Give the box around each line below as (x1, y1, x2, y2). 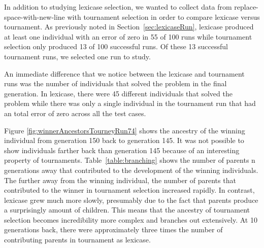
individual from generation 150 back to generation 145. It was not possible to (4, 135, 244, 146)
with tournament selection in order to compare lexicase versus (67, 11, 260, 22)
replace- (234, 2, 258, 12)
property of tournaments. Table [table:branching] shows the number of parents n (4, 155, 255, 165)
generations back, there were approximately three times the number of (4, 224, 223, 235)
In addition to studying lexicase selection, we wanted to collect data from (4, 2, 232, 12)
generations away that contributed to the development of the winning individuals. (4, 164, 258, 175)
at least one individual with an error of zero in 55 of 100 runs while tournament (4, 31, 252, 42)
